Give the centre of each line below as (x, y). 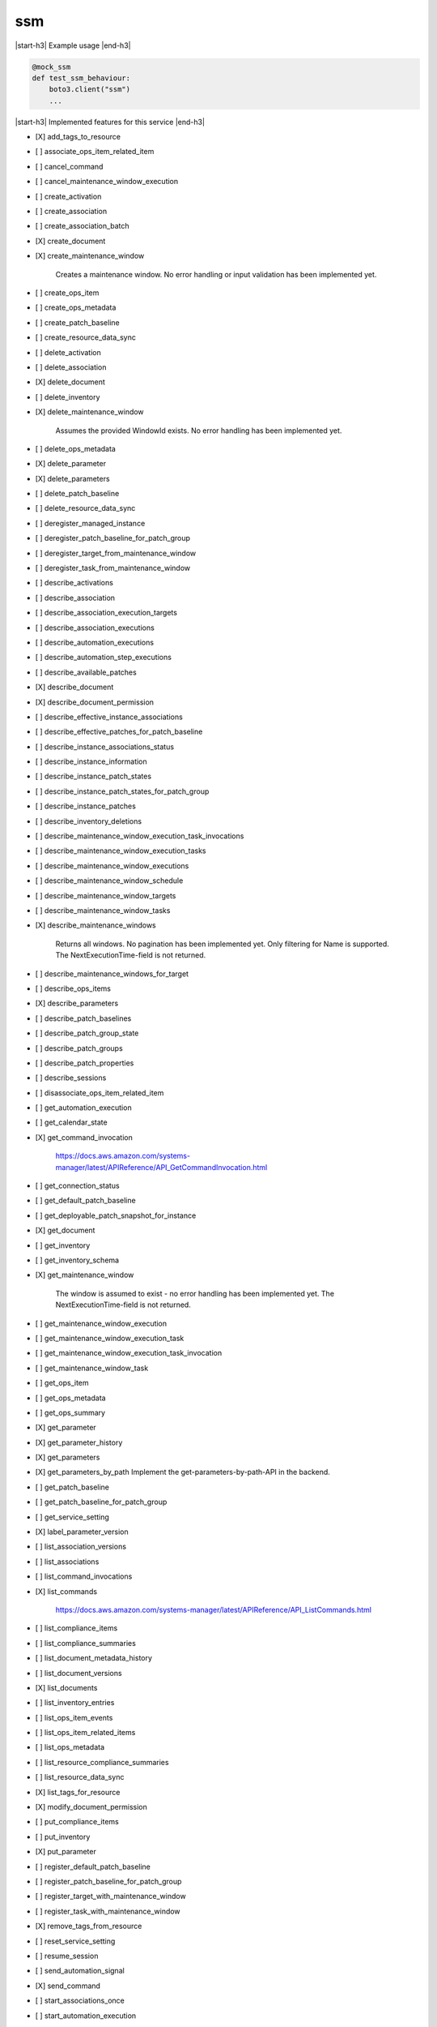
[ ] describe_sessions (71, 1078)
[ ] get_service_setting (72, 1517)
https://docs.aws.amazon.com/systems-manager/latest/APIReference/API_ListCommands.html (214, 1609)
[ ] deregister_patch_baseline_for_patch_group (112, 538)
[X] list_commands (66, 1591)
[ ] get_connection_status (78, 1186)
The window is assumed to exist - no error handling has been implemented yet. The (195, 1293)
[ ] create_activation (68, 196)
